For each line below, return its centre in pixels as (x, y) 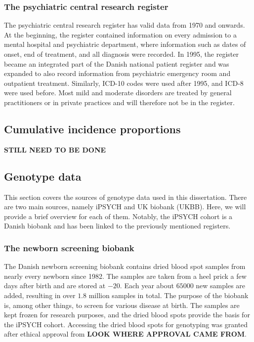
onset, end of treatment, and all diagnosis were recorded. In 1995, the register (121, 54)
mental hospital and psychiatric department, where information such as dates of (125, 44)
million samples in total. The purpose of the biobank (169, 295)
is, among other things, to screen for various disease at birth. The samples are (122, 305)
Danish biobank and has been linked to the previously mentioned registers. (117, 226)
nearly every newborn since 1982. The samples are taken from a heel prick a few (125, 276)
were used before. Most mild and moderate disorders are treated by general (118, 93)
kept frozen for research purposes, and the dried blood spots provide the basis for (127, 315)
